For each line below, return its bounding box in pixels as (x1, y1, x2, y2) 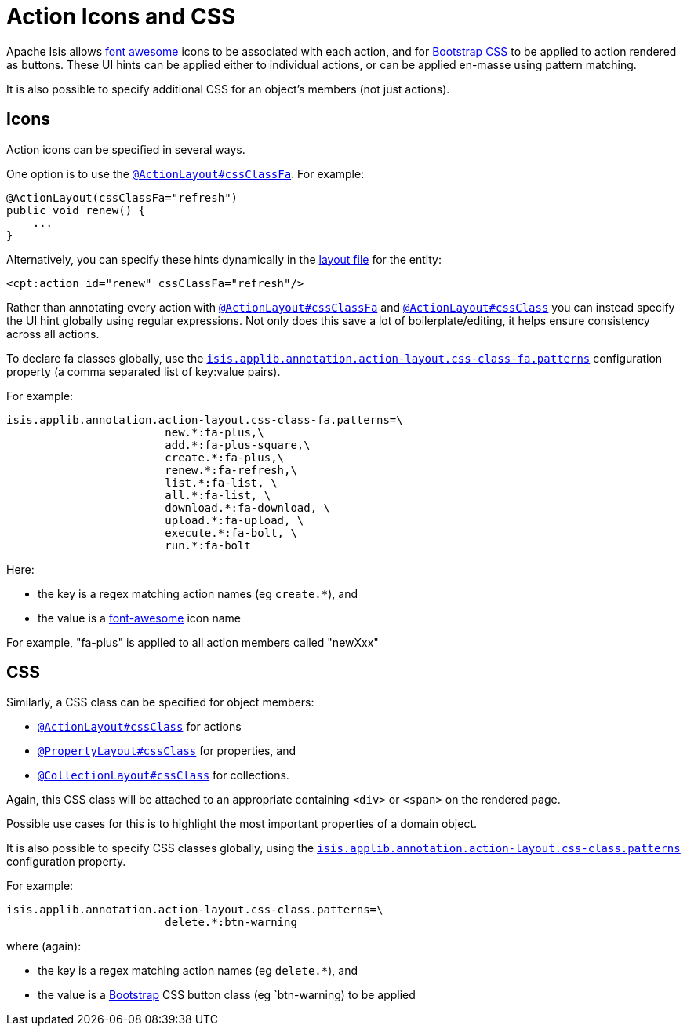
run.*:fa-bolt (165, 538, 251, 552)
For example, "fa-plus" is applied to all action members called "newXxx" (6, 635, 379, 649)
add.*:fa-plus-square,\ (165, 438, 311, 451)
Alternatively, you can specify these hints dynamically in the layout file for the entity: (6, 252, 442, 266)
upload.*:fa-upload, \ (165, 513, 304, 527)
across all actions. (6, 326, 100, 341)
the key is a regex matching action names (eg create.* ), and (38, 586, 358, 600)
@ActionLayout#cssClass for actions (38, 720, 242, 734)
